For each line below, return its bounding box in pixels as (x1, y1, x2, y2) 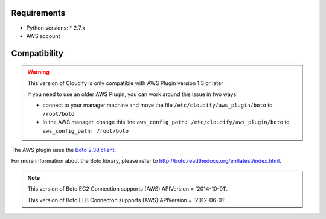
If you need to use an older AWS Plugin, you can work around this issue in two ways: (27, 90, 238, 98)
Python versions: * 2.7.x (26, 24, 86, 31)
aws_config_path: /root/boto (42, 127, 129, 134)
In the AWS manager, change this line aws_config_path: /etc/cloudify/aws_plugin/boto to (42, 118, 290, 126)
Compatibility (11, 48, 63, 59)
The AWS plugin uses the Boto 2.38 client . (11, 147, 117, 154)
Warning (27, 68, 50, 75)
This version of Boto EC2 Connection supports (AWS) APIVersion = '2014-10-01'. (27, 185, 228, 192)
